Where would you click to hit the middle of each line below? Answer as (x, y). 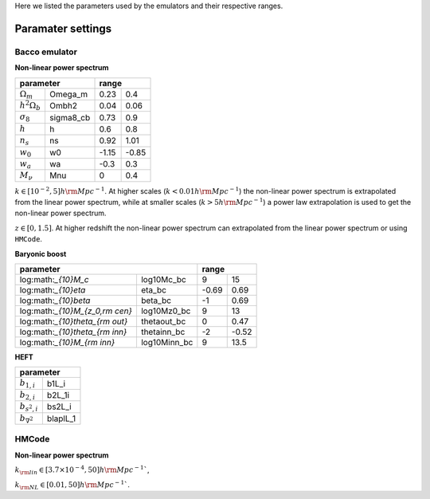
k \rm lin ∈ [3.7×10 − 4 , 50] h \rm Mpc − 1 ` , (82, 470)
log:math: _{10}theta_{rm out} (74, 321)
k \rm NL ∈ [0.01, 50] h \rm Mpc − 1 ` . (72, 485)
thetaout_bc (163, 321)
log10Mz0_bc (166, 311)
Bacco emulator (46, 52)
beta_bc (156, 301)
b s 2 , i (29, 407)
